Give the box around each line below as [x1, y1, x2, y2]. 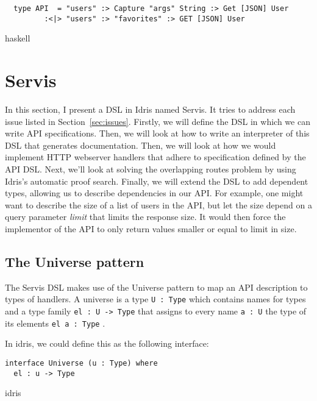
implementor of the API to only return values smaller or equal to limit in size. [5, 222, 297, 235]
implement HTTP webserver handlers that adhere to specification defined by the [5, 151, 306, 163]
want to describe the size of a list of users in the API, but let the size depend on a [5, 198, 312, 211]
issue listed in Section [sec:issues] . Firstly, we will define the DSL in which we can [5, 115, 310, 127]
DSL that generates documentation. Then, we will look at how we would [5, 138, 276, 151]
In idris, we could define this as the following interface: [5, 337, 209, 350]
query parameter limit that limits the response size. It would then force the [5, 210, 286, 223]
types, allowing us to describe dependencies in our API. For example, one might [5, 186, 304, 199]
